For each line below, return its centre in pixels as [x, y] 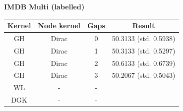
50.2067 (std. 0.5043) [144, 75]
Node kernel [59, 26]
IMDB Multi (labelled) [44, 6]
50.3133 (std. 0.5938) [144, 38]
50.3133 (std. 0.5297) [144, 50]
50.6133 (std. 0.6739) [144, 63]
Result [144, 26]
